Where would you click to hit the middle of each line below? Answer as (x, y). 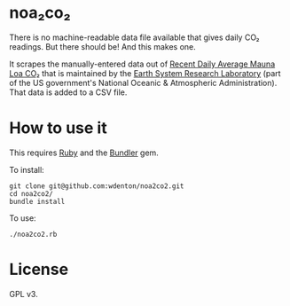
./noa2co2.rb (33, 234)
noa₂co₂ (40, 13)
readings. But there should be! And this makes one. (103, 46)
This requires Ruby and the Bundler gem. (84, 153)
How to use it (59, 128)
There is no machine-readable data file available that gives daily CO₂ (134, 37)
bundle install (37, 201)
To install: (27, 169)
